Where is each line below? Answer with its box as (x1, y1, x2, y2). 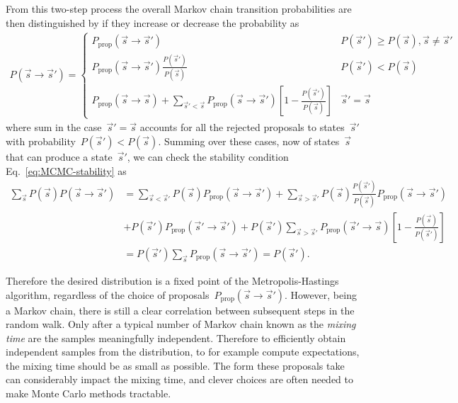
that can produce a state (6, 149, 113, 164)
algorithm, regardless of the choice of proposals (6, 287, 210, 302)
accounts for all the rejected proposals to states (139, 120, 345, 135)
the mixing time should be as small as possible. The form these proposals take (6, 358, 345, 373)
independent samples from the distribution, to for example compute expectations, (6, 344, 360, 359)
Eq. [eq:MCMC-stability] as (6, 163, 127, 178)
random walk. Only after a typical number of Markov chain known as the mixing (6, 317, 356, 331)
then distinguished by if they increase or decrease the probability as (6, 15, 299, 30)
